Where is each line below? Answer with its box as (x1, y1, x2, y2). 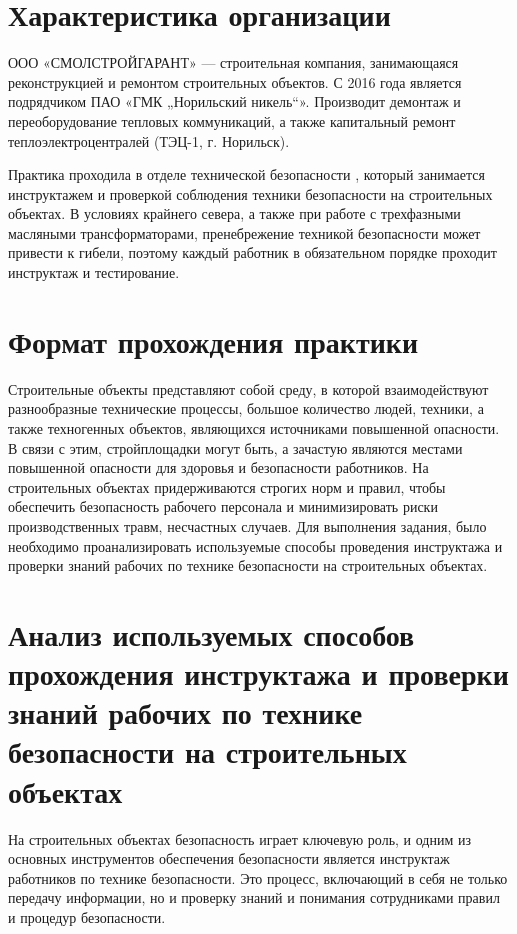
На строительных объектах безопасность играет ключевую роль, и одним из (8, 828, 471, 849)
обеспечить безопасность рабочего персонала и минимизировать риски (8, 496, 438, 517)
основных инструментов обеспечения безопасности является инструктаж (8, 848, 450, 869)
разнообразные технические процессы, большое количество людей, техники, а (8, 398, 484, 419)
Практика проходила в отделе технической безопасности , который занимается (8, 164, 485, 185)
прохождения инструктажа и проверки (8, 653, 509, 694)
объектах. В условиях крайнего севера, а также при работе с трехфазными (8, 203, 461, 224)
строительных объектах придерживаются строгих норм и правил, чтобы (8, 476, 446, 497)
